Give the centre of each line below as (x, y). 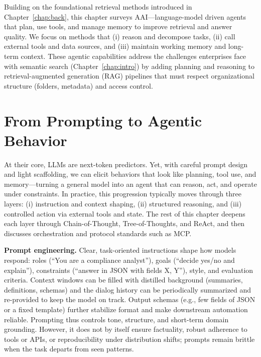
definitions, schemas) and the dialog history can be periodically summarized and (128, 289)
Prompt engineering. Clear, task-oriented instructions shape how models (120, 250)
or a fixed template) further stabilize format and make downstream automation (126, 309)
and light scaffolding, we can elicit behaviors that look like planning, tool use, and (130, 174)
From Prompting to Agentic (103, 120)
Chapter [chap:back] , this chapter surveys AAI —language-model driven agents (125, 16)
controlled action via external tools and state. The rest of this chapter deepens (125, 213)
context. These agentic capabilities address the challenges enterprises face (134, 56)
